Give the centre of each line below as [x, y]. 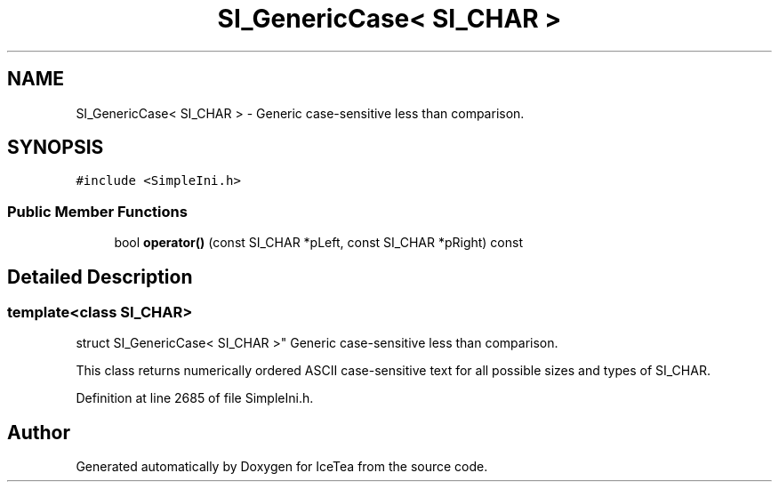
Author [39, 432]
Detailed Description [100, 277]
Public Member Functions [97, 211]
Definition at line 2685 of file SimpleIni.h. [195, 398]
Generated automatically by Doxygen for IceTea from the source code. [282, 467]
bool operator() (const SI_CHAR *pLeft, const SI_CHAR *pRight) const [319, 243]
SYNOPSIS [56, 148]
